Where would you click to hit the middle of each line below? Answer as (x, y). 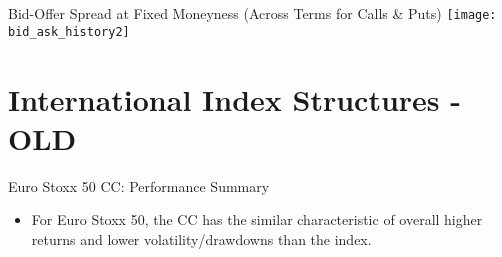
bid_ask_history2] (69, 31)
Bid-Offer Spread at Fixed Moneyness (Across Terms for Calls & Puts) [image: (252, 13)
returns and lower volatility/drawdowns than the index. (201, 238)
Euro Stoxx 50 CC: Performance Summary (139, 185)
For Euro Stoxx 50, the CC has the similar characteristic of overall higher (257, 219)
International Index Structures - (234, 98)
